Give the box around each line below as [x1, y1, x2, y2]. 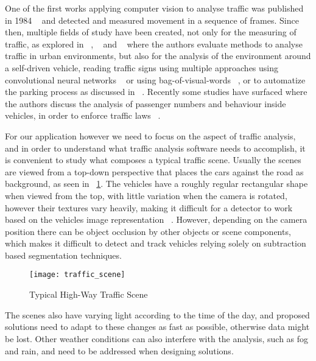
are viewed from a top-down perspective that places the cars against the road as [5, 165, 304, 178]
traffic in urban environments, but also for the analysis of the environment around [5, 49, 311, 62]
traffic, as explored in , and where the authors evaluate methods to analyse [5, 37, 303, 50]
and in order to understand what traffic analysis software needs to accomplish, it [5, 141, 306, 154]
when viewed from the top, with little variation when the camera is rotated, [5, 189, 287, 202]
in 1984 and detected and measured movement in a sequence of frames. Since [5, 13, 299, 26]
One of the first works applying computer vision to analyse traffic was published [5, 2, 304, 14]
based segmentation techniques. [5, 248, 122, 261]
